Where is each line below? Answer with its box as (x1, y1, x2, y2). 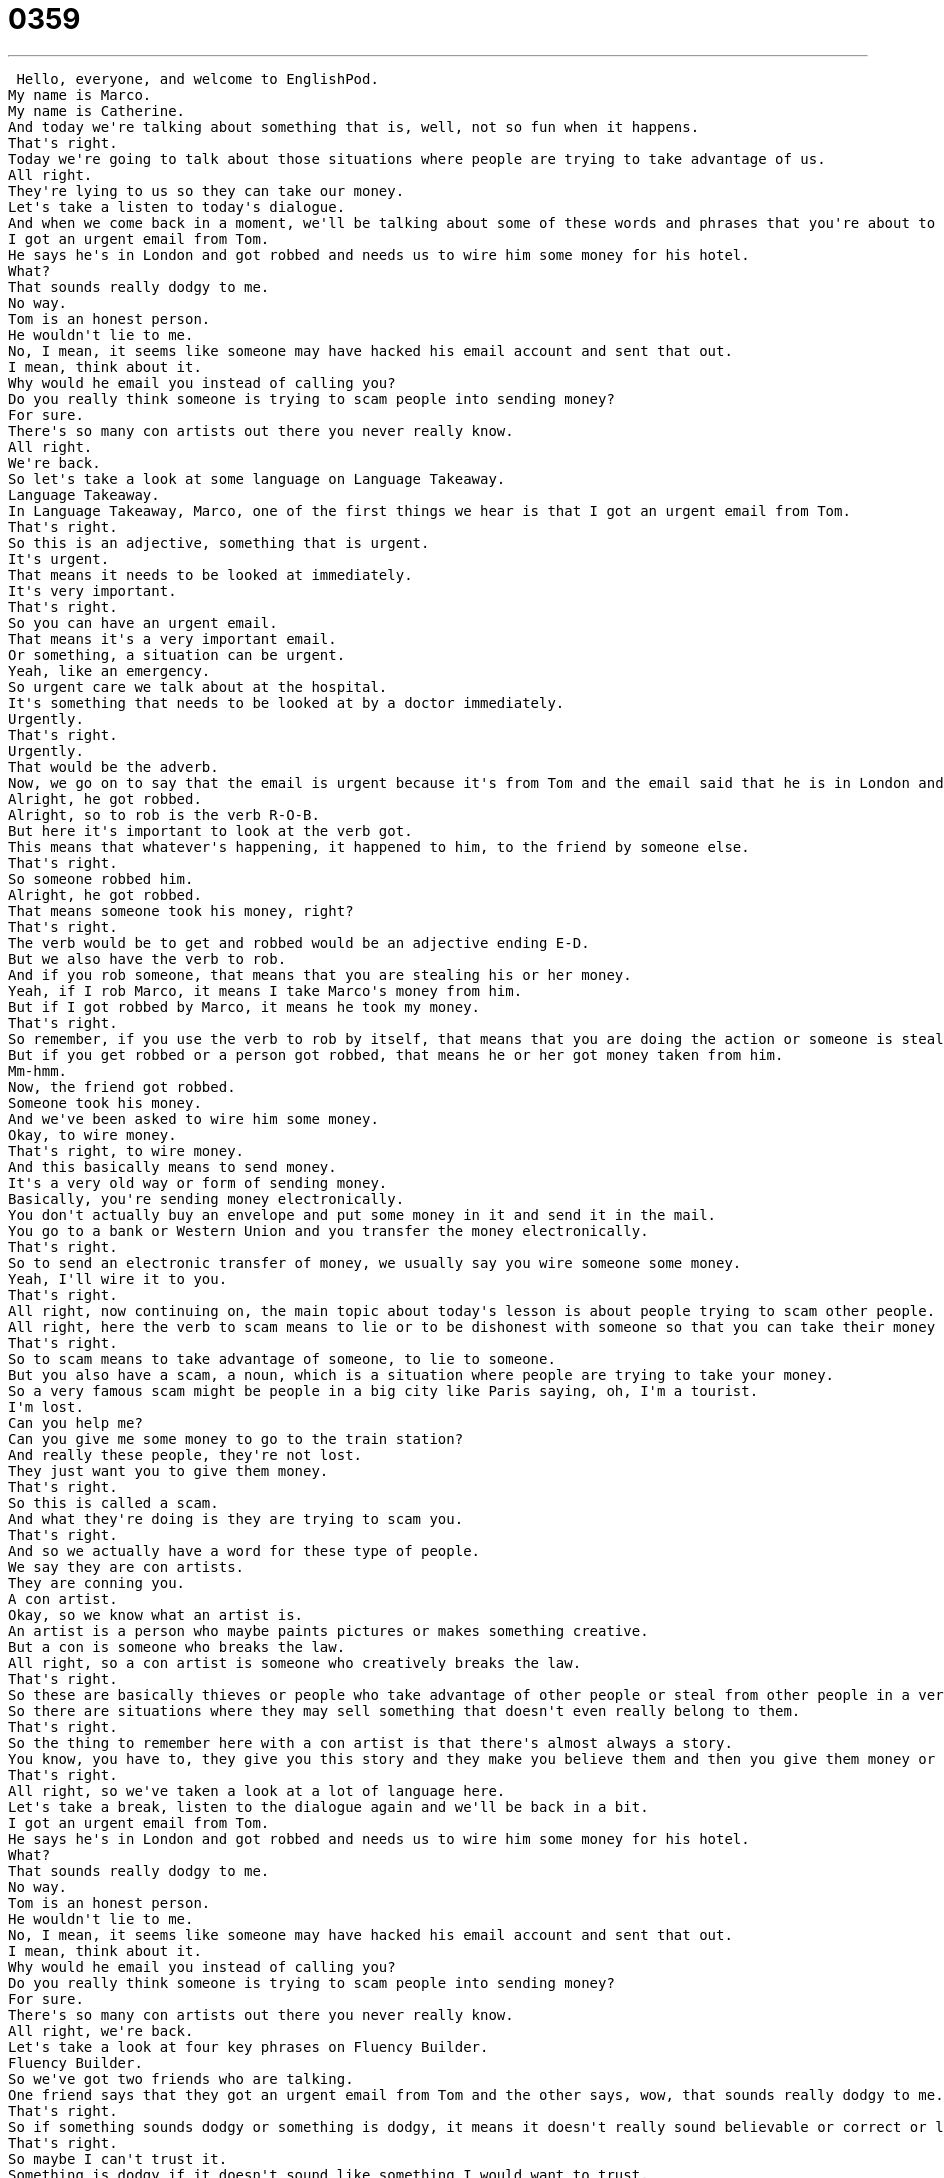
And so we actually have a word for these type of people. (8, 1542, 481, 1559)
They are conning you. (8, 1574, 186, 1591)
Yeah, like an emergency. (8, 662, 211, 679)
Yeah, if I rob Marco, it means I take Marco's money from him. (8, 982, 523, 999)
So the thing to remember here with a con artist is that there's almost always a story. (8, 1734, 733, 1751)
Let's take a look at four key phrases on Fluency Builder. (8, 2038, 489, 2055)
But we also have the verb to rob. (8, 950, 287, 967)
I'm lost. (8, 1398, 84, 1415)
